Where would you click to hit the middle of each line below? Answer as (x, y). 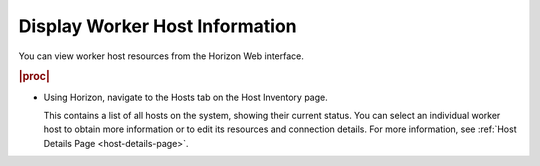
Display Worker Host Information (157, 26)
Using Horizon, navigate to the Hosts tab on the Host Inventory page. (186, 97)
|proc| (34, 77)
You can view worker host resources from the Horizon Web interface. (161, 56)
